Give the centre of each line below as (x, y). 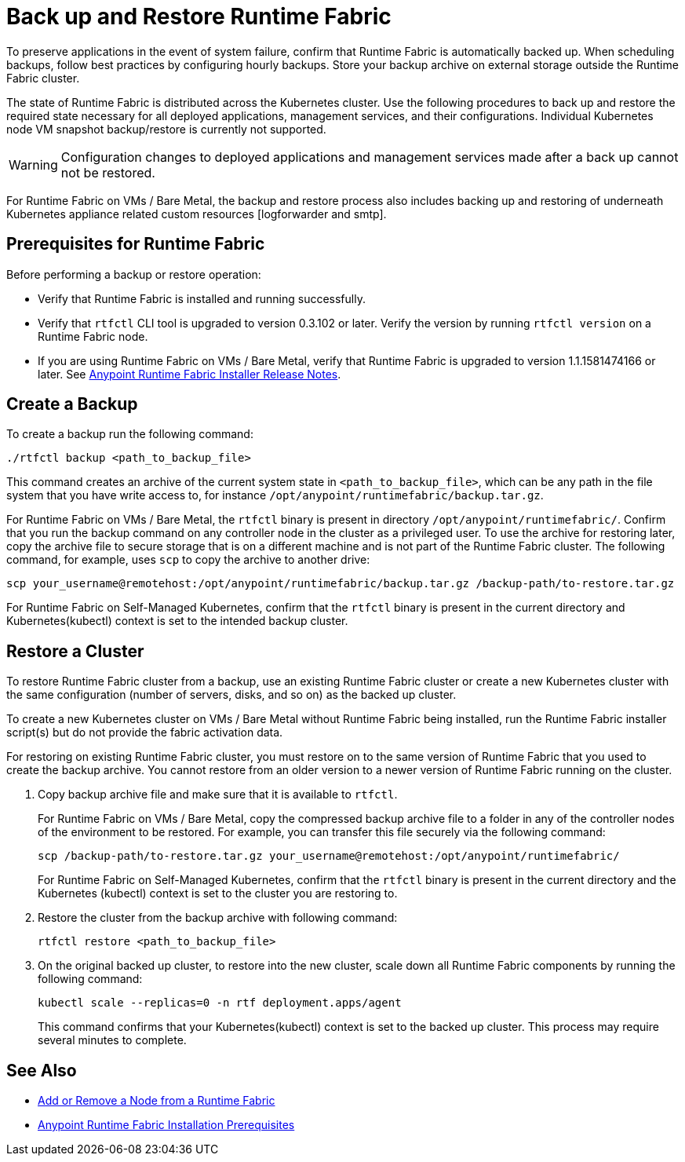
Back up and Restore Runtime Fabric (199, 16)
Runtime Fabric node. (93, 336)
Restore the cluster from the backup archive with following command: (218, 918)
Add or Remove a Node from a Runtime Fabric (157, 1101)
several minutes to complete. (112, 1040)
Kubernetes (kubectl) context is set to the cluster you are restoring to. (218, 893)
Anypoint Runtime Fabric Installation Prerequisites (166, 1125)
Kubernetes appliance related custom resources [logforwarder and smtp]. (197, 214)
